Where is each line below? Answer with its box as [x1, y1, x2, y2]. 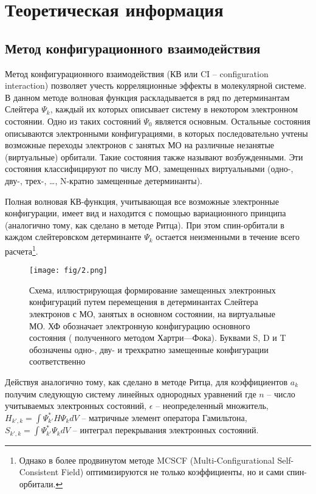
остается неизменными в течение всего [156, 230, 300, 243]
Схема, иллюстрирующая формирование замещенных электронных [29, 283, 276, 296]
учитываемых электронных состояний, [5, 399, 147, 412]
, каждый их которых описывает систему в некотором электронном [50, 103, 298, 115]
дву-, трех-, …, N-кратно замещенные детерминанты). [5, 174, 202, 187]
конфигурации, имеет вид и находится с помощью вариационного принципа [5, 207, 286, 219]
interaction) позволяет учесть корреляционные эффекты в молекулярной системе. [5, 79, 307, 92]
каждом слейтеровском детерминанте [5, 230, 142, 243]
